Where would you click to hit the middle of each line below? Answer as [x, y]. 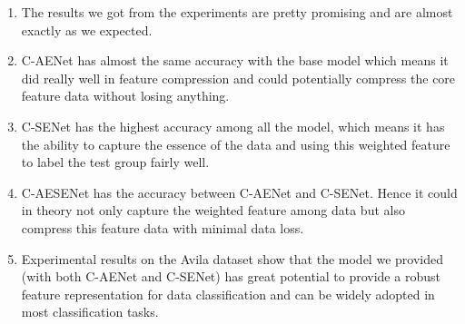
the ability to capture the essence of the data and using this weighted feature [236, 144]
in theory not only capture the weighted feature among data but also [213, 210]
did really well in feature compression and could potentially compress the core [238, 78]
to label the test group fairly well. [115, 162]
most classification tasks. [90, 312]
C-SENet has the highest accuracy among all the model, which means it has [233, 126]
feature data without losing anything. [125, 96]
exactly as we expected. [87, 29]
